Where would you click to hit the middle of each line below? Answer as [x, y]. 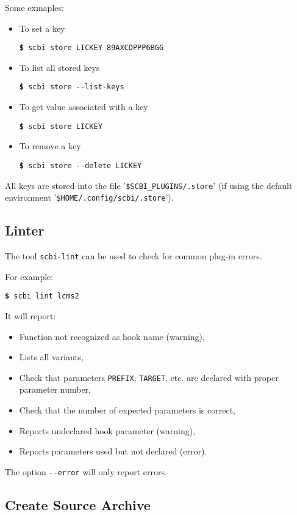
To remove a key [50, 146]
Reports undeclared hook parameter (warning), [107, 430]
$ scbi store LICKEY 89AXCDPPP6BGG [91, 48]
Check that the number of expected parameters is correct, [127, 410]
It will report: [30, 316]
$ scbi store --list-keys [72, 87]
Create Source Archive [78, 504]
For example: [29, 276]
